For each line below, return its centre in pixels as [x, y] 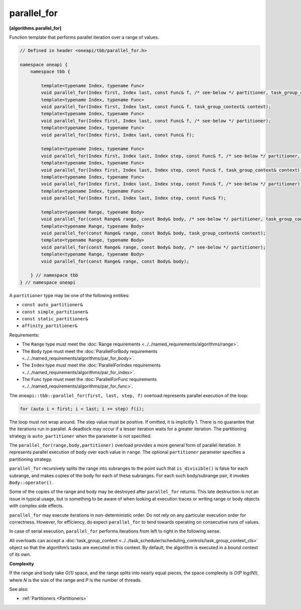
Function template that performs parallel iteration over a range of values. [84, 37]
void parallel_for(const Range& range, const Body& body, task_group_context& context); [153, 233]
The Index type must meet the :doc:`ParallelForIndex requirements [91, 365]
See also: [19, 589]
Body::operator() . [31, 482]
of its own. [20, 554]
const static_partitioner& [55, 319]
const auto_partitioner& [52, 305]
